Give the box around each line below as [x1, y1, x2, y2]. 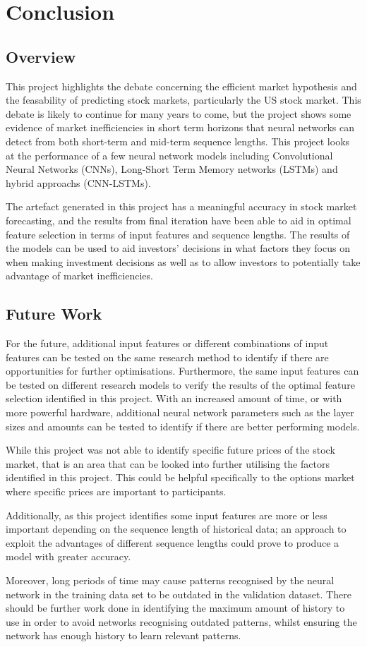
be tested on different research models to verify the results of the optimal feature [6, 377, 355, 392]
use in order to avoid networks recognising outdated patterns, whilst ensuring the [6, 614, 357, 629]
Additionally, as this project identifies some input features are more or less [6, 507, 327, 522]
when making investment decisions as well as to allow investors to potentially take [6, 254, 361, 269]
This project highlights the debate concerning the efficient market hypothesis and [6, 78, 357, 93]
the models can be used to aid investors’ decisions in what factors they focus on [6, 241, 350, 255]
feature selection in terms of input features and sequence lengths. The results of [6, 226, 350, 241]
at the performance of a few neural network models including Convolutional [6, 147, 333, 162]
